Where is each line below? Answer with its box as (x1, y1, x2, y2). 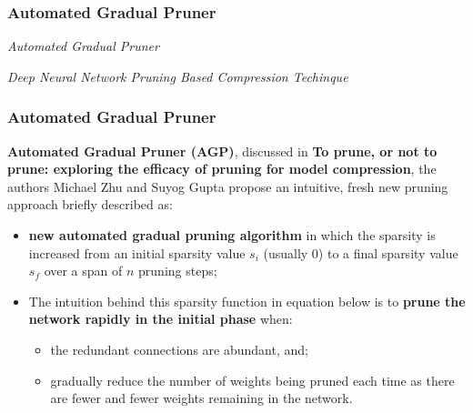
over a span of (44, 261, 123, 280)
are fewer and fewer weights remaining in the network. (50, 388, 353, 408)
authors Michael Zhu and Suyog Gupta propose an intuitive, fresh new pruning (7, 176, 448, 196)
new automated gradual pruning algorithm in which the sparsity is (28, 226, 436, 244)
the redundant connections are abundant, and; (50, 339, 308, 358)
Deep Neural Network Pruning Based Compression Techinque (7, 66, 348, 86)
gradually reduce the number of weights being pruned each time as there (50, 370, 455, 389)
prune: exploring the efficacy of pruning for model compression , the (7, 159, 437, 178)
